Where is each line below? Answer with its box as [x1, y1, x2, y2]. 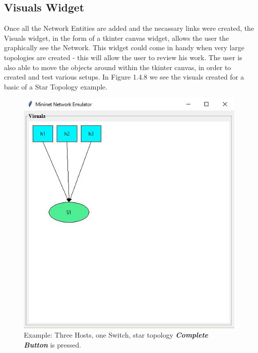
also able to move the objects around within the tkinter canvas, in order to [4, 62, 231, 72]
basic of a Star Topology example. [4, 81, 108, 91]
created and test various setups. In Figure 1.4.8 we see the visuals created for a [4, 72, 244, 82]
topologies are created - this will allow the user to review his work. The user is [4, 52, 243, 62]
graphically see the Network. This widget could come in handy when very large [4, 42, 245, 53]
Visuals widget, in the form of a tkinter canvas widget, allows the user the [4, 32, 229, 43]
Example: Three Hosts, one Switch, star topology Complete [24, 330, 208, 340]
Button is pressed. [24, 339, 81, 350]
